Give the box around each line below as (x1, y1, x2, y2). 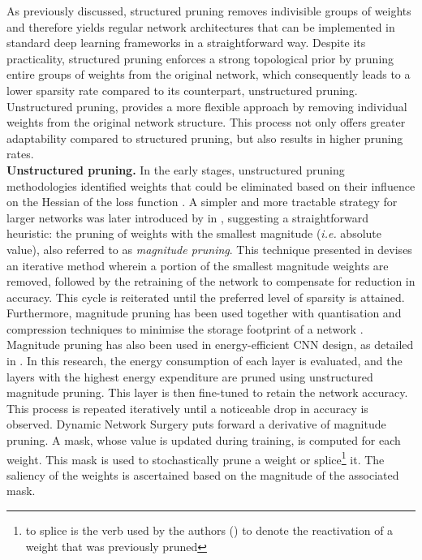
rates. (6, 145, 34, 162)
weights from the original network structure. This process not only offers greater (6, 114, 406, 131)
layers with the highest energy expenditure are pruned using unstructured (6, 368, 373, 385)
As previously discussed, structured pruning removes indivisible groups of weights (6, 2, 411, 19)
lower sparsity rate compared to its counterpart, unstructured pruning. (6, 81, 358, 98)
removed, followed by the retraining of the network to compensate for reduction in (6, 273, 416, 290)
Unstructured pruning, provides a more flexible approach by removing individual (6, 97, 407, 114)
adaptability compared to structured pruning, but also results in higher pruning (6, 129, 403, 146)
